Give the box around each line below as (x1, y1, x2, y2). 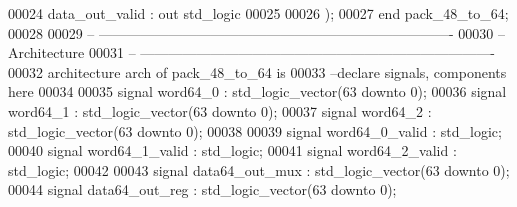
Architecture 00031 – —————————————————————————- (8, 42, 495, 63)
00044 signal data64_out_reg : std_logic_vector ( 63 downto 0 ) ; (8, 179, 397, 200)
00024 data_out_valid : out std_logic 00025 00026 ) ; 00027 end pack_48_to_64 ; (8, 3, 509, 23)
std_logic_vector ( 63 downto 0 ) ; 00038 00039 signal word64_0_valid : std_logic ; (8, 120, 502, 141)
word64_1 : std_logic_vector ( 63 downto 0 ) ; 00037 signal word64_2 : (8, 100, 432, 121)
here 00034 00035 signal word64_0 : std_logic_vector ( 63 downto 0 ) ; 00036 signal (8, 81, 507, 102)
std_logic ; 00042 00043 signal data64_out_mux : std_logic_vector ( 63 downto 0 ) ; (8, 159, 510, 180)
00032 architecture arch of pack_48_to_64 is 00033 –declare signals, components (8, 61, 507, 82)
